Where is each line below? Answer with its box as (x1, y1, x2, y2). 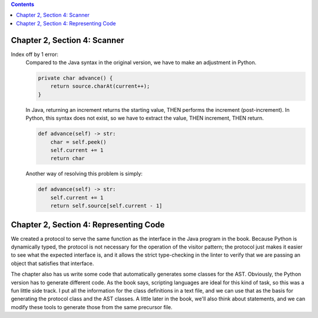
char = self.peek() (50, 138, 107, 145)
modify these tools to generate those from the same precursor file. (11, 303, 173, 310)
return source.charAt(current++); (50, 83, 150, 90)
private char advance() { (38, 75, 113, 82)
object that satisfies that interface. (11, 260, 94, 267)
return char (50, 155, 85, 162)
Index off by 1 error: (11, 51, 59, 58)
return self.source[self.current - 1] (50, 203, 163, 209)
